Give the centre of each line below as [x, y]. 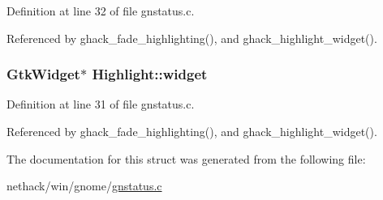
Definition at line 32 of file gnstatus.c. [101, 11]
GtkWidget [43, 74]
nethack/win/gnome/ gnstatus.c [84, 186]
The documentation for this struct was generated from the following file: [186, 158]
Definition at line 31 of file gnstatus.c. [101, 104]
